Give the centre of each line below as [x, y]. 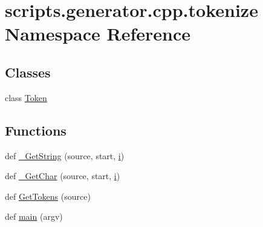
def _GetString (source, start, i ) [65, 155]
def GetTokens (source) [48, 196]
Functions [36, 130]
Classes [28, 72]
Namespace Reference [98, 34]
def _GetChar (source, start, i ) [63, 176]
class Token [26, 97]
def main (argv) [34, 216]
